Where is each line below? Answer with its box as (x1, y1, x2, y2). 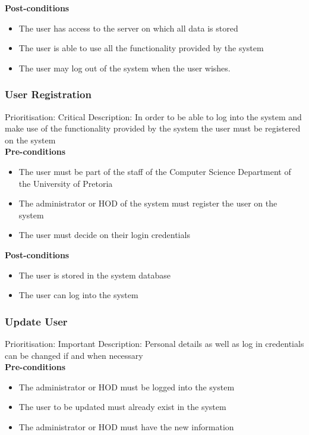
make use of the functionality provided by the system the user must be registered (5, 122, 301, 134)
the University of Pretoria (18, 177, 113, 189)
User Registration (5, 87, 92, 102)
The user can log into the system (18, 289, 138, 301)
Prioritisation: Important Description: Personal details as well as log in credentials (5, 337, 304, 349)
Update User (5, 314, 68, 328)
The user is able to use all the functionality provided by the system (18, 42, 264, 54)
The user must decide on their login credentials (18, 229, 190, 241)
